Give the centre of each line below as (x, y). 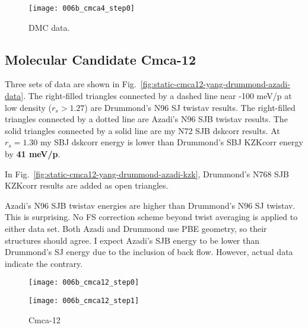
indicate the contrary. (44, 263)
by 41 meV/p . (33, 154)
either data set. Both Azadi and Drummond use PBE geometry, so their (136, 228)
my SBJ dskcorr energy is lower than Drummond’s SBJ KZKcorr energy (172, 142)
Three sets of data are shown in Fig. (71, 84)
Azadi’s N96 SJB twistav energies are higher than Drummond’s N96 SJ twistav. (150, 205)
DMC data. (49, 27)
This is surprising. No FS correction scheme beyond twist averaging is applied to (151, 217)
